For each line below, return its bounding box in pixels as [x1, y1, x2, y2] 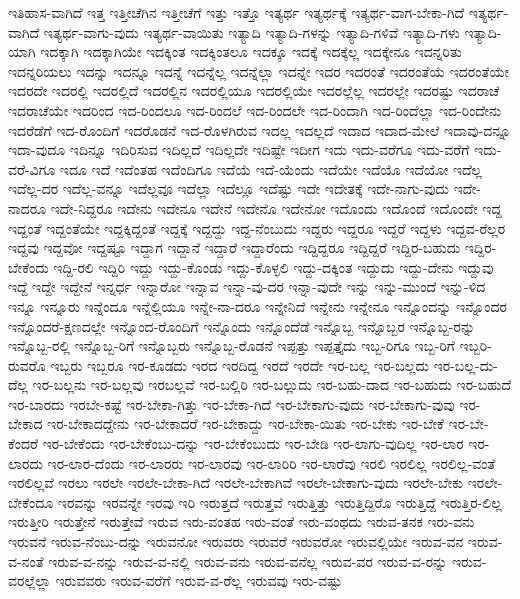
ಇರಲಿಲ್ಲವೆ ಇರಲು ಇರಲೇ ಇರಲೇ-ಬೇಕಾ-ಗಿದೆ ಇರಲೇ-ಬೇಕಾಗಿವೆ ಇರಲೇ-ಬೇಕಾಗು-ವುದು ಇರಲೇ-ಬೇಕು [8, 472, 464, 493]
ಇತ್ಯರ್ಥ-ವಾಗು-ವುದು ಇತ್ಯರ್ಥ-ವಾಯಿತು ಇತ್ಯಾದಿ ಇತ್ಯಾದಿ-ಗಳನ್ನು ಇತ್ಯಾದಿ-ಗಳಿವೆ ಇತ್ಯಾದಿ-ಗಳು [43, 21, 460, 42]
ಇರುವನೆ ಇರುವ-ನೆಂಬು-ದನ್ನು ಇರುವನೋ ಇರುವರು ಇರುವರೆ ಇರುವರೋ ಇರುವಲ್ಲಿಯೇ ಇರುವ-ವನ [8, 531, 464, 552]
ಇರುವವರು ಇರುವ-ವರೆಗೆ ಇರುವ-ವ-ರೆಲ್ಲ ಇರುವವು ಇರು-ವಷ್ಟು [55, 570, 343, 591]
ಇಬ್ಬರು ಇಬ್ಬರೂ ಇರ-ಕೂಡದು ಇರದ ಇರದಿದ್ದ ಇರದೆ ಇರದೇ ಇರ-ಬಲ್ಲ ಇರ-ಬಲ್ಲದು [50, 354, 429, 375]
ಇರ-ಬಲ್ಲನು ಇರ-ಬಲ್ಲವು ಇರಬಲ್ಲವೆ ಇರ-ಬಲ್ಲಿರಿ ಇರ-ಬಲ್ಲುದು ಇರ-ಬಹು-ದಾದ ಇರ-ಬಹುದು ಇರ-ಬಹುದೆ [32, 374, 512, 395]
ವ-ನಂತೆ [8, 550, 44, 571]
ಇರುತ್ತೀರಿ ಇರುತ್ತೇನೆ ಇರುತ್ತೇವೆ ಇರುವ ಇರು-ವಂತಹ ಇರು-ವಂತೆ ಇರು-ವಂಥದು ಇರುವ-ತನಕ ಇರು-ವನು [8, 511, 475, 532]
